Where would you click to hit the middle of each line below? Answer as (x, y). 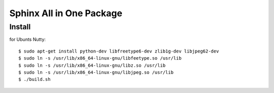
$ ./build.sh (35, 79)
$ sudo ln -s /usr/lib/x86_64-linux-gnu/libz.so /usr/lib (92, 65)
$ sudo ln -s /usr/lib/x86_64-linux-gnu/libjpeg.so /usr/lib (96, 72)
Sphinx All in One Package (66, 13)
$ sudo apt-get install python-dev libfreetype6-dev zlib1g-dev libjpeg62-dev (119, 51)
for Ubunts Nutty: (27, 39)
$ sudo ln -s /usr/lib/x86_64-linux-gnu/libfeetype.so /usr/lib (100, 58)
